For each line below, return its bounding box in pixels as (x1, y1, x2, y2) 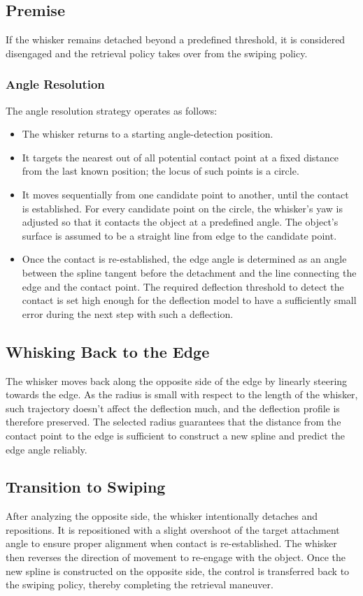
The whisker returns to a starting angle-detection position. (22, 126, 273, 141)
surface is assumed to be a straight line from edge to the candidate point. (22, 228, 337, 242)
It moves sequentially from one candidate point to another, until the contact (22, 187, 349, 201)
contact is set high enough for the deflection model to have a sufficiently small (22, 293, 357, 307)
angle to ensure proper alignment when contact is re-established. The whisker (6, 536, 337, 551)
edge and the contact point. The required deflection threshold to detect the (22, 279, 344, 293)
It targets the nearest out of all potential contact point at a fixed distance (22, 150, 339, 164)
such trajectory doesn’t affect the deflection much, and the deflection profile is (6, 400, 340, 415)
